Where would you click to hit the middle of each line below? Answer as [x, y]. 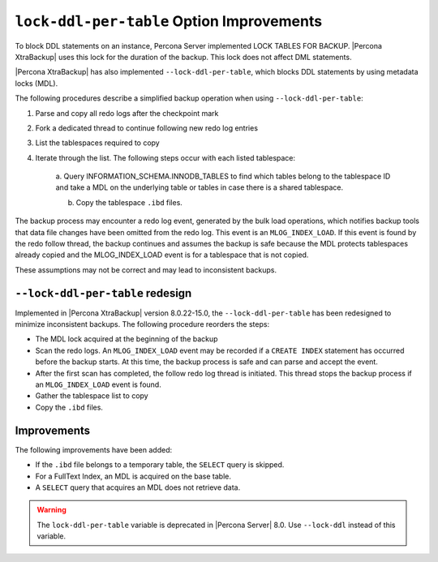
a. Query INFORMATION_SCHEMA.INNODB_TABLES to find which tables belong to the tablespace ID [223, 176]
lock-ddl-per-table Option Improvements [169, 21]
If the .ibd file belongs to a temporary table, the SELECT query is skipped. [160, 465]
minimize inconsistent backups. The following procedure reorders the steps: [142, 324]
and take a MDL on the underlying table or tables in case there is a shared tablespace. [200, 187]
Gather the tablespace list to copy [92, 396]
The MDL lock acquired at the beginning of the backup [127, 339]
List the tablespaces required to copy [97, 143]
